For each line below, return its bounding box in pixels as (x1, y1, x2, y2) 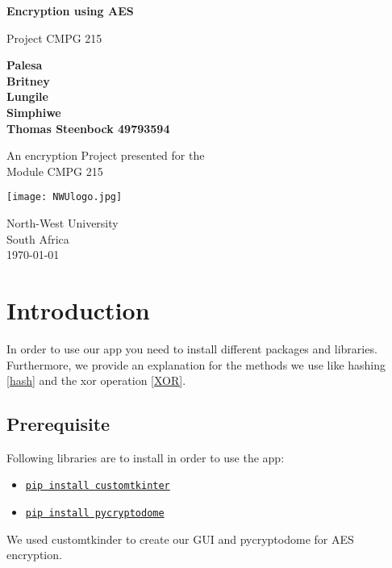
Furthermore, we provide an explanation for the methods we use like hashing (6, 356, 386, 373)
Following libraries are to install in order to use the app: (6, 449, 285, 466)
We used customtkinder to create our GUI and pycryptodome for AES (6, 530, 354, 547)
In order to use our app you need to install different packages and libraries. (6, 340, 377, 357)
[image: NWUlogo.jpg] (6, 191, 123, 203)
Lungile (6, 88, 48, 105)
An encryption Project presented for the (6, 147, 205, 164)
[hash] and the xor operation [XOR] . (6, 372, 186, 389)
